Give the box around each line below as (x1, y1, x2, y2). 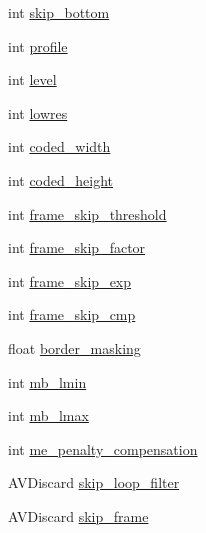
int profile (8, 35, 68, 56)
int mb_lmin (8, 371, 87, 392)
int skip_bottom (8, 2, 110, 22)
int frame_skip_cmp (8, 304, 136, 325)
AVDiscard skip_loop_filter (8, 472, 180, 493)
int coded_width (8, 136, 111, 157)
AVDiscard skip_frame (8, 505, 149, 526)
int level (8, 69, 57, 90)
